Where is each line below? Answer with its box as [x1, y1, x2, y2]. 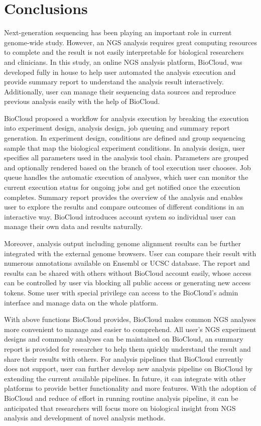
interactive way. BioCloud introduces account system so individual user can [4, 211, 236, 222]
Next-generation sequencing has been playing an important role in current [4, 27, 232, 38]
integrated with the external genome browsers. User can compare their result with [4, 248, 256, 258]
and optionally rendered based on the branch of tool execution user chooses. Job [4, 162, 251, 172]
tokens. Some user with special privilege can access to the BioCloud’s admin [4, 287, 238, 297]
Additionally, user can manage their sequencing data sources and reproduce [4, 86, 236, 96]
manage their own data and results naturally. [4, 221, 143, 232]
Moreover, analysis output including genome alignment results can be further [4, 238, 241, 248]
